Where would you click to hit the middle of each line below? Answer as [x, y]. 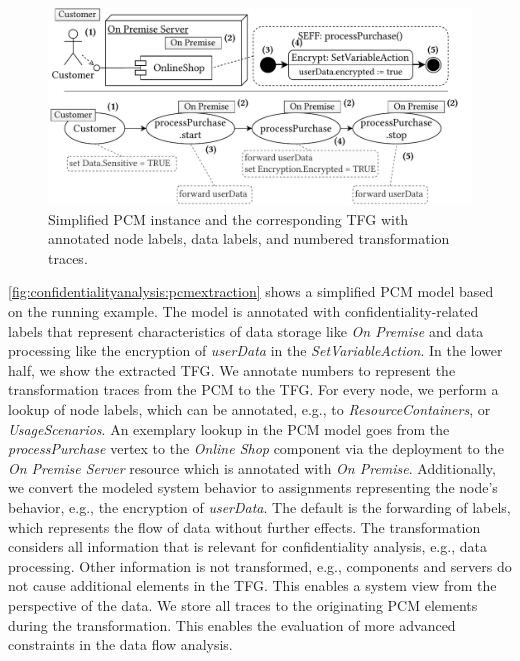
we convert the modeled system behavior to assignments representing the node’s [253, 487]
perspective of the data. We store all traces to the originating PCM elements [243, 604]
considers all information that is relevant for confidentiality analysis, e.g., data [247, 546]
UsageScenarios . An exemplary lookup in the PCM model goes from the [229, 428]
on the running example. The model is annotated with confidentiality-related [243, 311]
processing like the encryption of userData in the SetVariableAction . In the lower [255, 350]
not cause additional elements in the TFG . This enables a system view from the [252, 585]
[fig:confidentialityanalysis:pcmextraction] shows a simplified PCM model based [251, 291]
